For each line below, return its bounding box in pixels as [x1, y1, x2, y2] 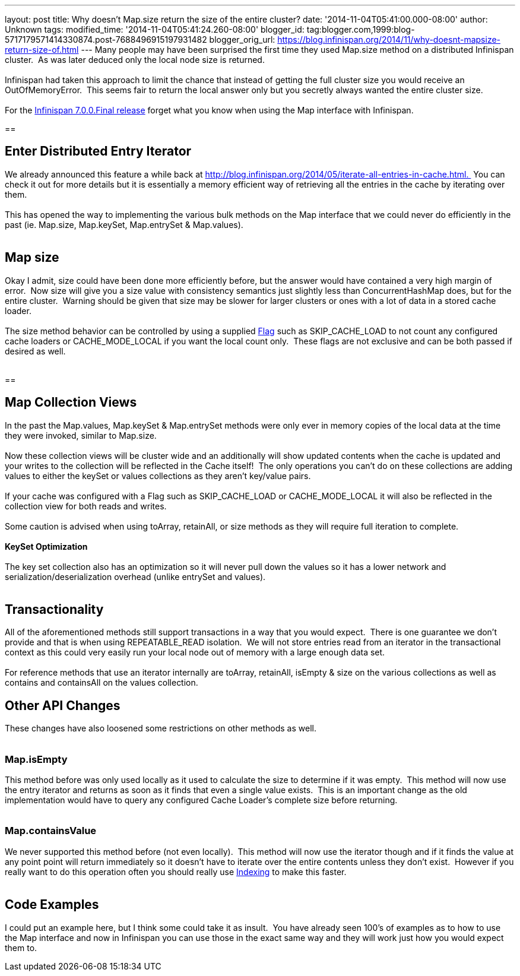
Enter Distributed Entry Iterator [5, 144, 192, 159]
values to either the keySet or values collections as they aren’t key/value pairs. [5, 470, 311, 481]
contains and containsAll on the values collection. [5, 677, 198, 688]
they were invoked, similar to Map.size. [5, 430, 157, 441]
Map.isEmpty [5, 753, 68, 765]
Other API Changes [5, 698, 121, 713]
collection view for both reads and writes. [5, 500, 167, 511]
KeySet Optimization [5, 541, 88, 552]
